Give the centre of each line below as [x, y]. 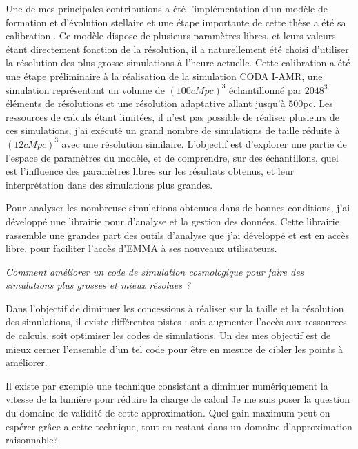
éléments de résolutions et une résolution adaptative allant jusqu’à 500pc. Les [169, 103]
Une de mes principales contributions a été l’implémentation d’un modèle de [167, 8]
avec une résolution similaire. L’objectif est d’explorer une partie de [204, 143]
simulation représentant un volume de [85, 89]
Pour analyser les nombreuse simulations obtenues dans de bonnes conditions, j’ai [178, 208]
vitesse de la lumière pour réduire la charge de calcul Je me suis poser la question [178, 399]
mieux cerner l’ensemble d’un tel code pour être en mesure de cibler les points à [174, 348]
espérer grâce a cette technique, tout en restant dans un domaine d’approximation [179, 426]
